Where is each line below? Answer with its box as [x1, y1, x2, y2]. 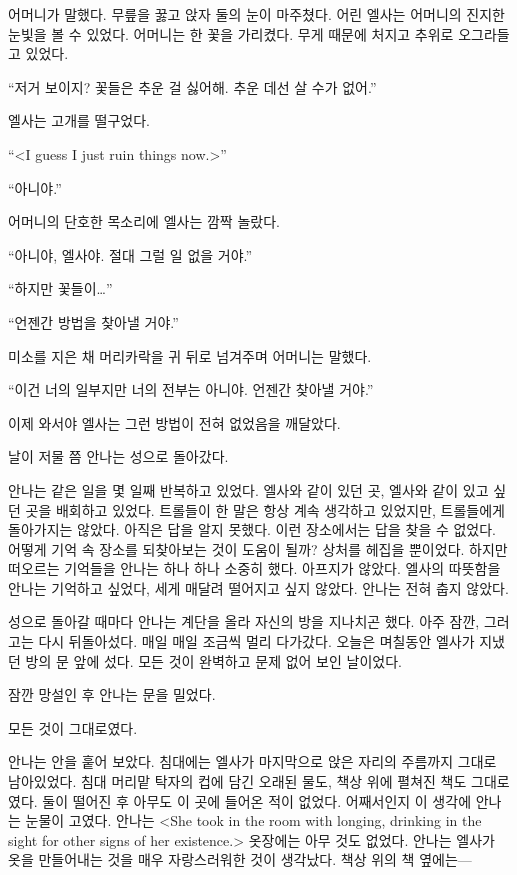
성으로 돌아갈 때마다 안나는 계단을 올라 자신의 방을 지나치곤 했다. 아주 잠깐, [8, 611, 480, 632]
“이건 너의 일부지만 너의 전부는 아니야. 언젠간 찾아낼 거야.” [8, 379, 374, 400]
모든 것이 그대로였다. [8, 717, 138, 738]
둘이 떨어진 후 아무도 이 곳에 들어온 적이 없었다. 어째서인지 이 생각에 [42, 790, 472, 811]
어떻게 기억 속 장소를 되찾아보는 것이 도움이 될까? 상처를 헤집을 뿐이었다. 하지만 [8, 538, 508, 559]
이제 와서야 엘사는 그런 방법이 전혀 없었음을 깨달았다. [8, 412, 341, 433]
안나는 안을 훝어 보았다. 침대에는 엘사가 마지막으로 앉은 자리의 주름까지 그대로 [8, 751, 497, 772]
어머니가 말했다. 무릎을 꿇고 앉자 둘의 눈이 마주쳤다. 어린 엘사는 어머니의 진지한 [8, 4, 505, 24]
